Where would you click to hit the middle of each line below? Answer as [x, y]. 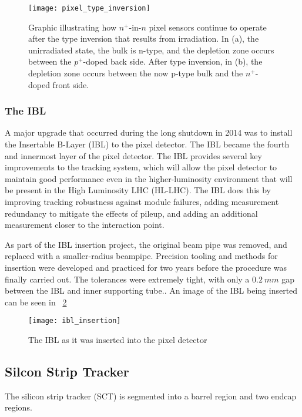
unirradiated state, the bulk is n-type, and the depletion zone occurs [151, 50]
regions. [19, 407]
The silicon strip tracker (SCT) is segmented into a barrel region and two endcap [151, 396]
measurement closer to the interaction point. [85, 225]
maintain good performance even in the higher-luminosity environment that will [149, 178]
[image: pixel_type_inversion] [89, 8]
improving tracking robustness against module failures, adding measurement [142, 201]
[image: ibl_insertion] [75, 321]
